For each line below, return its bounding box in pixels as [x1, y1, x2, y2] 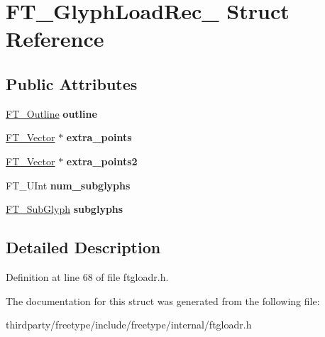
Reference [6, 24, 104, 53]
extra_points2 [66, 153, 138, 168]
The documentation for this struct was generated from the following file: [6, 293, 320, 308]
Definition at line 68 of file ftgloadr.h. [6, 269, 169, 284]
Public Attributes [6, 72, 138, 94]
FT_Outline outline [6, 106, 97, 121]
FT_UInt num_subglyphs [6, 177, 131, 192]
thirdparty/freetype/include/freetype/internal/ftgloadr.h [6, 317, 252, 332]
